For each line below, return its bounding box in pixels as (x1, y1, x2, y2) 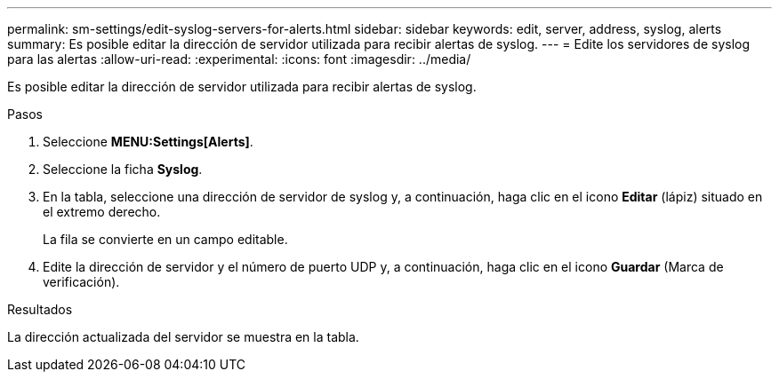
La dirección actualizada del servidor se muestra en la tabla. (7, 329, 359, 344)
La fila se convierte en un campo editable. (43, 232, 288, 247)
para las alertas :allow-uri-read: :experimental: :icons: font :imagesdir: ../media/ (7, 51, 471, 67)
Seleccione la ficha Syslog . (43, 162, 203, 177)
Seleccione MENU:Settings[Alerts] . (43, 134, 253, 149)
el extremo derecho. (43, 204, 161, 219)
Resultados (7, 302, 73, 317)
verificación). (43, 274, 120, 289)
